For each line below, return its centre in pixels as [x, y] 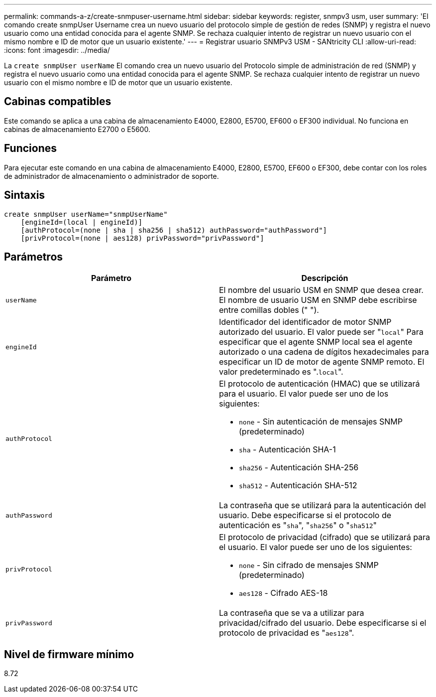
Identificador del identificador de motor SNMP [305, 322]
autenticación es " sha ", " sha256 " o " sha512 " [298, 525]
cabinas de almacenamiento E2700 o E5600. [77, 129]
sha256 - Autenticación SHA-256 [299, 468]
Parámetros [34, 257]
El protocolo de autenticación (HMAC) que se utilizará [320, 384]
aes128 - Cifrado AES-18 [283, 593]
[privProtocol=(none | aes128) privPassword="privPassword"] [142, 238]
